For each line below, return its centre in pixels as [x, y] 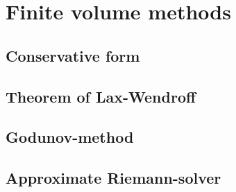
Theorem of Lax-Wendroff [101, 96]
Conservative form [73, 55]
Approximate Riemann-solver [113, 178]
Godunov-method [70, 137]
